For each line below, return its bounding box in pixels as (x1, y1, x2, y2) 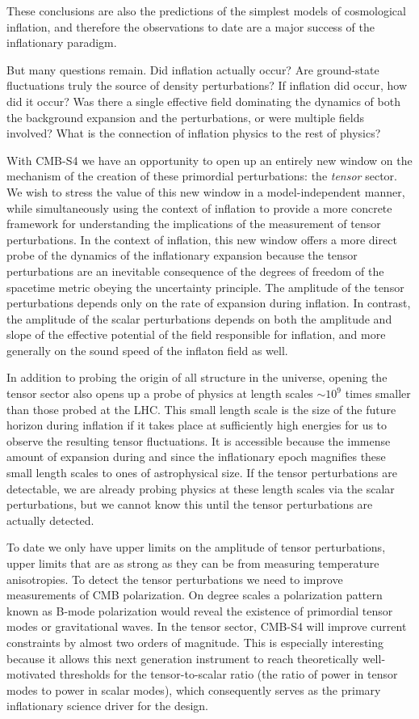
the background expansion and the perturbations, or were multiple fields (6, 108, 365, 125)
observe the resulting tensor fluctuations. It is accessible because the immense (6, 432, 391, 449)
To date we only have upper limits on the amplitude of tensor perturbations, (6, 539, 386, 556)
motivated (6, 666, 57, 683)
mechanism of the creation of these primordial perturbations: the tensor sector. (6, 167, 397, 184)
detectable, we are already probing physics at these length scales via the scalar (6, 480, 395, 497)
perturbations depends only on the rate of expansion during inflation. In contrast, (6, 294, 411, 311)
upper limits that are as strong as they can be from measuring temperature (6, 555, 379, 571)
